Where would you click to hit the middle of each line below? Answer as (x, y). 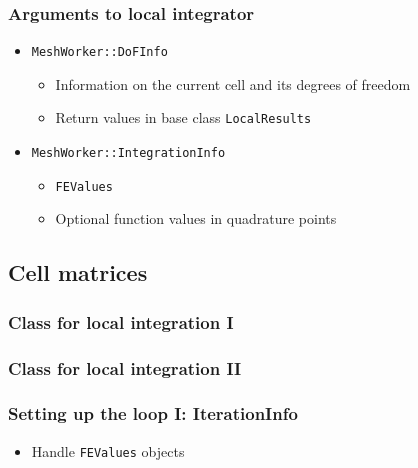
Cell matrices (78, 272)
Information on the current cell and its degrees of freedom (233, 83)
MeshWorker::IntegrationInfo (128, 153)
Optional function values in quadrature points (196, 218)
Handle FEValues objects (108, 450)
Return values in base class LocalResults (183, 117)
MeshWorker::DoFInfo (99, 52)
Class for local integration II (125, 367)
